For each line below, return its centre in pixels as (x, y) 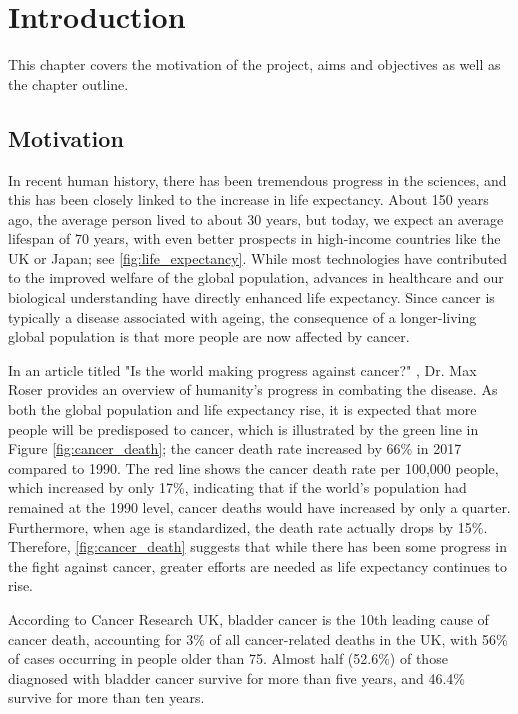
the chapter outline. (68, 83)
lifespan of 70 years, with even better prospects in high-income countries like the (254, 238)
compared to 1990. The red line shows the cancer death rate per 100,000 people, (253, 467)
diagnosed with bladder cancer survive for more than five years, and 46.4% (237, 677)
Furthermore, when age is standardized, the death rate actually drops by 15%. (248, 526)
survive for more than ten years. (106, 697)
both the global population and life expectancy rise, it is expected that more (242, 409)
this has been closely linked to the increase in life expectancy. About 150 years (248, 199)
